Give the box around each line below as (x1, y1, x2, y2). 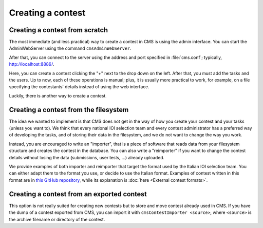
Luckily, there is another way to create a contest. (9, 93, 107, 98)
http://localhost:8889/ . (9, 61, 55, 67)
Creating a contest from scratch (9, 26, 108, 34)
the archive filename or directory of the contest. (9, 216, 105, 222)
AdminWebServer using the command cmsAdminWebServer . (9, 45, 131, 51)
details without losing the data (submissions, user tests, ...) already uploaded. (9, 154, 165, 160)
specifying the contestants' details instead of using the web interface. (9, 84, 150, 90)
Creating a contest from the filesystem (9, 105, 129, 114)
